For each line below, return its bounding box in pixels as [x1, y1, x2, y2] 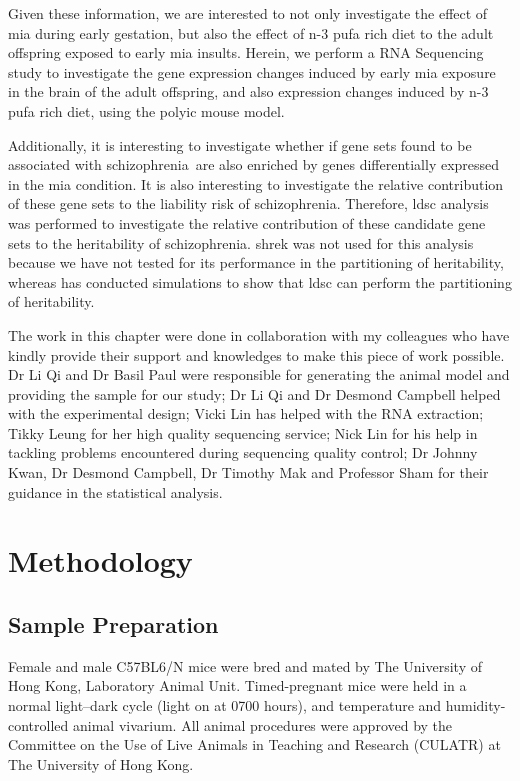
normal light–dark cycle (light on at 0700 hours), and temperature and [8, 695, 442, 716]
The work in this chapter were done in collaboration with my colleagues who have [8, 324, 510, 345]
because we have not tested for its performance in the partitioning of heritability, [8, 252, 504, 273]
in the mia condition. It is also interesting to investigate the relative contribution [8, 173, 504, 194]
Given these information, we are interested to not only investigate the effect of [8, 3, 488, 23]
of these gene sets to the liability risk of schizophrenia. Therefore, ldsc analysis [8, 193, 489, 214]
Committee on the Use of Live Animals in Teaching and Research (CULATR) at [8, 734, 501, 755]
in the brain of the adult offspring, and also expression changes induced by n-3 [8, 81, 489, 102]
